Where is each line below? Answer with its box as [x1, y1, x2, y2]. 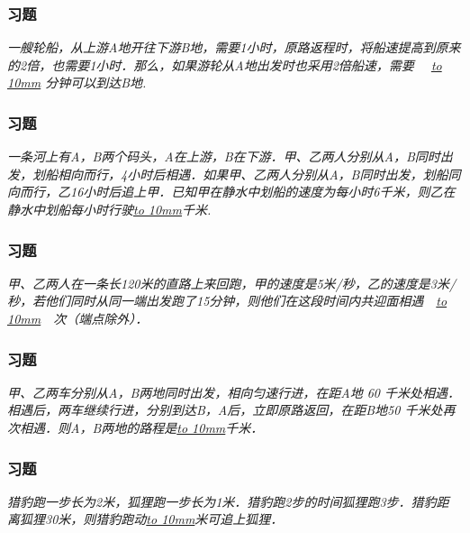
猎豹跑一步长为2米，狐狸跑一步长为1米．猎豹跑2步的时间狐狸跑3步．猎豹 [7, 492, 437, 510]
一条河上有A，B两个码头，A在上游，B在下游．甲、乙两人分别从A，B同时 [7, 147, 440, 166]
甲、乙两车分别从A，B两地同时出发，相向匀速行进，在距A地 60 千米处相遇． [7, 382, 460, 401]
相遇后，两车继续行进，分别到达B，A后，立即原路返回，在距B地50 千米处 [7, 400, 443, 419]
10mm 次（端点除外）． [7, 309, 149, 327]
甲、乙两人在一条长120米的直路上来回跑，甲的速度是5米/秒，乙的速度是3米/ [7, 273, 456, 292]
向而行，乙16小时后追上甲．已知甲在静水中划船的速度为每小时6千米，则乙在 [7, 182, 456, 201]
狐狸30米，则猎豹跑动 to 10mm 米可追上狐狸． [19, 510, 284, 528]
